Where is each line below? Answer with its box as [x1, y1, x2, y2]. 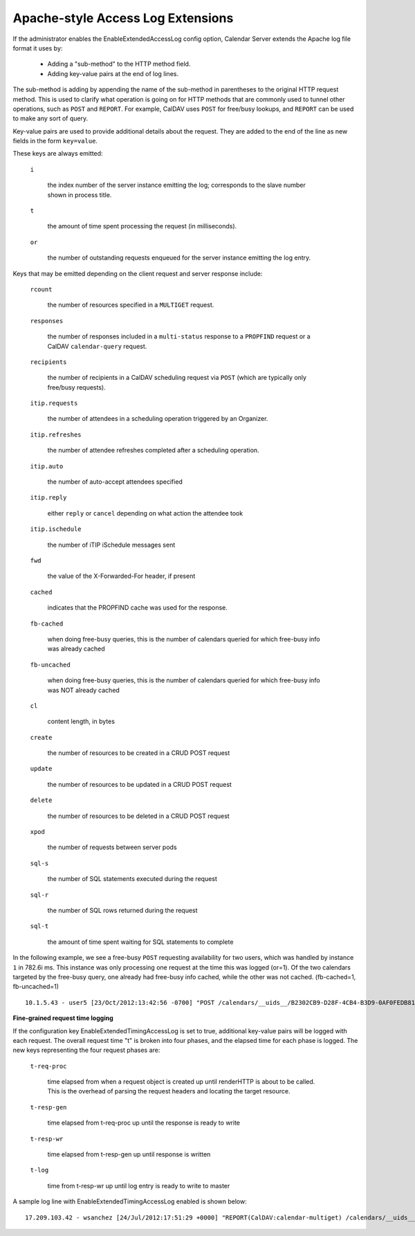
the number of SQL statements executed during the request [47, 875, 218, 883]
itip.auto [30, 462, 64, 470]
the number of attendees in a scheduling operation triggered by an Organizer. [47, 415, 268, 423]
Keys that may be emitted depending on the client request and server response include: [12, 269, 263, 278]
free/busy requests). [47, 383, 107, 391]
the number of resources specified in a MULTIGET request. [47, 301, 214, 309]
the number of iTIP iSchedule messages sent [47, 540, 176, 549]
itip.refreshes [30, 430, 82, 439]
